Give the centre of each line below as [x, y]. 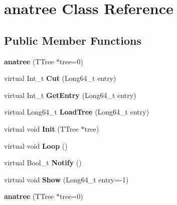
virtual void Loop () [36, 145]
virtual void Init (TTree [41, 128]
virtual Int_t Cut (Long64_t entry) [60, 78]
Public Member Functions [73, 40]
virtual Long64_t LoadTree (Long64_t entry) [77, 112]
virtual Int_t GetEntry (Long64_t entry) [70, 95]
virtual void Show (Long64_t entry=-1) [66, 179]
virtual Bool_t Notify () [43, 163]
